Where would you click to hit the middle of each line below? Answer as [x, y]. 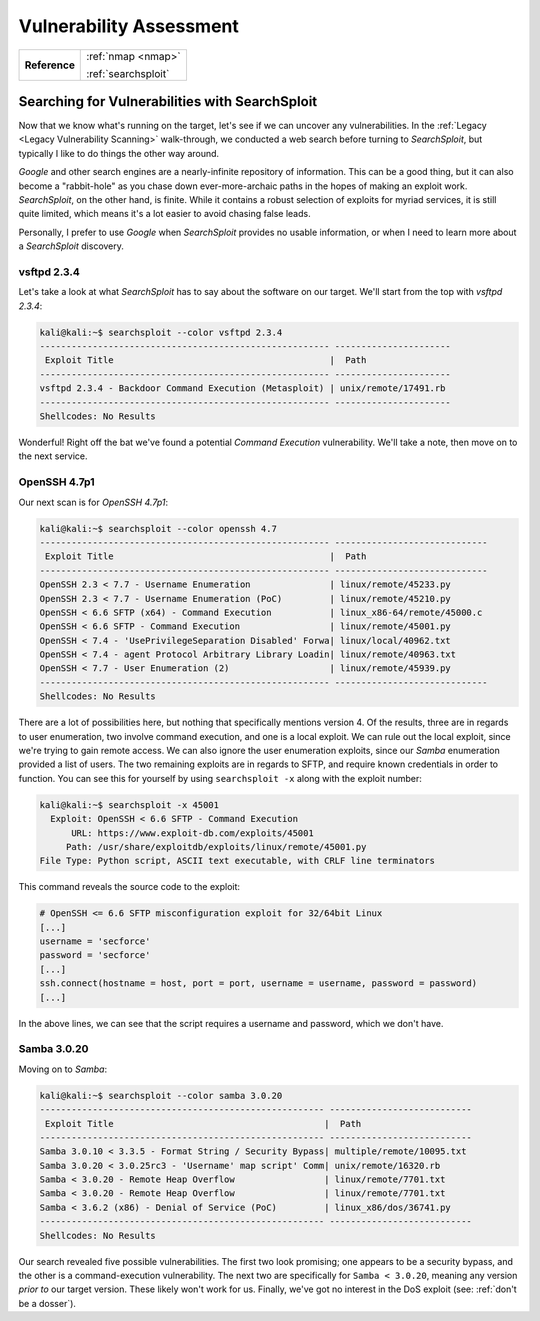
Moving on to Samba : [63, 1069]
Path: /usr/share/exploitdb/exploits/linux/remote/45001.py [216, 846]
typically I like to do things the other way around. [119, 153]
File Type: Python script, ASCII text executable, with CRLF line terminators [237, 861]
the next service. [53, 456]
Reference [49, 65]
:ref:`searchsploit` [128, 73]
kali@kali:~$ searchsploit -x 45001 [129, 804]
